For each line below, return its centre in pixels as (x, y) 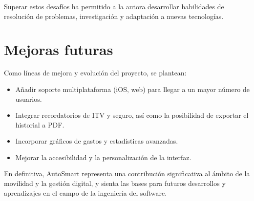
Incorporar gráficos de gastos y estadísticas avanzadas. (97, 141)
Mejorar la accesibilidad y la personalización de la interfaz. (103, 157)
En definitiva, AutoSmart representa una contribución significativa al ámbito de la (127, 174)
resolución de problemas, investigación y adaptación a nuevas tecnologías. (114, 16)
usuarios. (29, 99)
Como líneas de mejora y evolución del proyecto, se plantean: (95, 73)
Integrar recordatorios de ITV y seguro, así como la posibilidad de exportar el (132, 115)
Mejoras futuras (59, 49)
